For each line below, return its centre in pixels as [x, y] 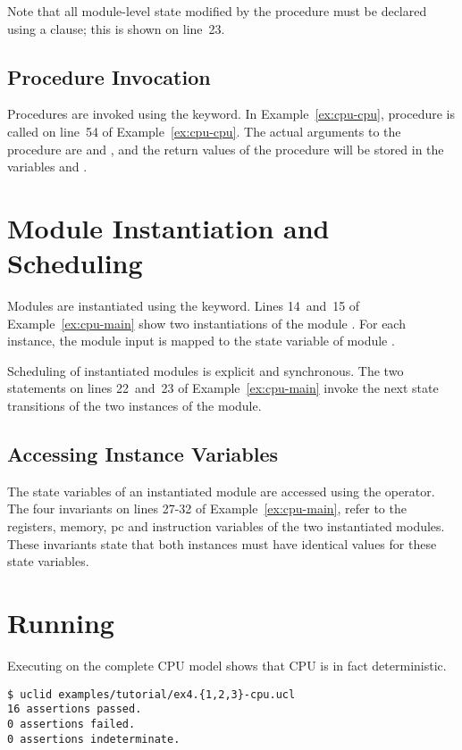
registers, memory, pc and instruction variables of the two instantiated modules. [226, 526]
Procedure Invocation [109, 76]
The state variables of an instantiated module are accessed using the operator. [221, 491]
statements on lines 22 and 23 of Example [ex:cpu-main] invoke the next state [223, 388]
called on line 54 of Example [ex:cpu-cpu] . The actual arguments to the [204, 131]
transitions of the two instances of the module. [134, 406]
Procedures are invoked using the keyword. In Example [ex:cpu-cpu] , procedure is [231, 114]
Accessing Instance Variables [143, 454]
